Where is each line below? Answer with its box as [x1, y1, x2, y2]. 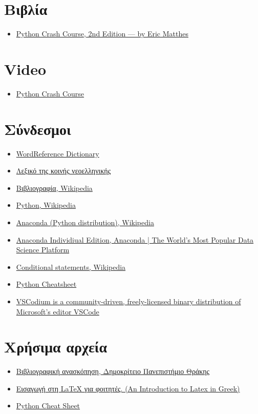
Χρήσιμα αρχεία [4, 336, 107, 357]
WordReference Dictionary [16, 148, 99, 159]
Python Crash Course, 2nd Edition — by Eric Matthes [16, 28, 188, 39]
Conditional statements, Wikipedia [16, 261, 126, 272]
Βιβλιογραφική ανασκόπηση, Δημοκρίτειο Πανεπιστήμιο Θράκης [16, 366, 210, 377]
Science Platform [16, 244, 70, 255]
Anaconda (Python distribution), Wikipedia [16, 216, 154, 227]
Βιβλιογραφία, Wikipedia [16, 182, 93, 193]
